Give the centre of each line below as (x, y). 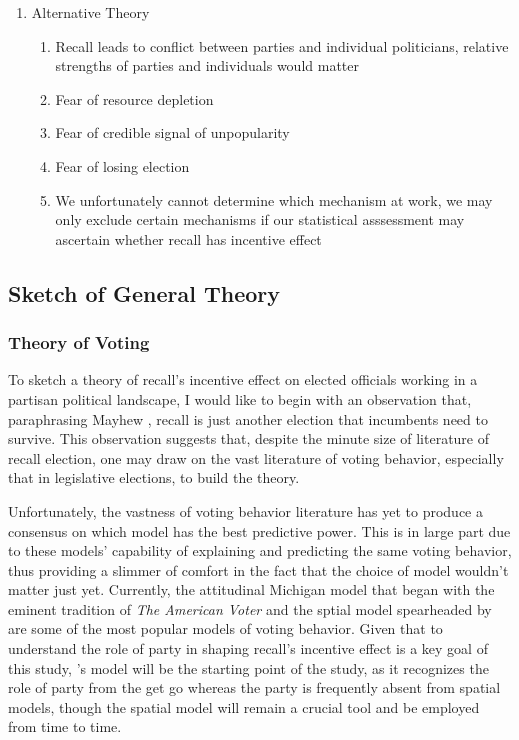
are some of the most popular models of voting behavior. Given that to (225, 628)
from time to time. (65, 726)
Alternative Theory (90, 12)
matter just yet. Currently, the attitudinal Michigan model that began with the (251, 589)
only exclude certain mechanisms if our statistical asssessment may (260, 219)
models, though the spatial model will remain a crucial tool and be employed (244, 706)
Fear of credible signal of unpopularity (172, 132)
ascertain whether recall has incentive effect (188, 238)
